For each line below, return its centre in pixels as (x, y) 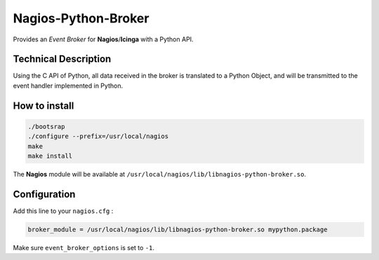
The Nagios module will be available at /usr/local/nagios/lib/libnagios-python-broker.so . (160, 174)
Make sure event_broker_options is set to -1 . (84, 247)
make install (50, 156)
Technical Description (62, 59)
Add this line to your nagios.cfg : (63, 211)
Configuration (44, 194)
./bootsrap (46, 126)
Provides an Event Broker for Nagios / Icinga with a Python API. (103, 39)
